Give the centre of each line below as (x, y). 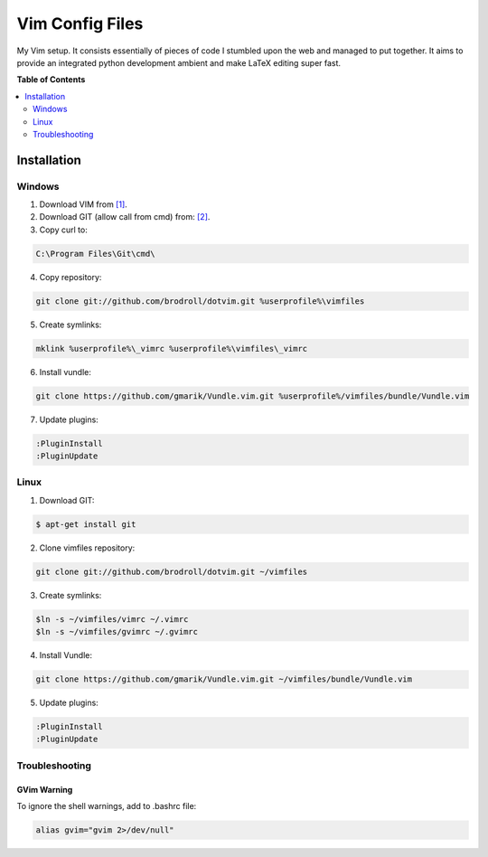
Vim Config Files (80, 24)
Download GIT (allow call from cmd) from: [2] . (125, 217)
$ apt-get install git (86, 524)
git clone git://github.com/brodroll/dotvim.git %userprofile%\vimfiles (200, 301)
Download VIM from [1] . (84, 204)
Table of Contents (51, 80)
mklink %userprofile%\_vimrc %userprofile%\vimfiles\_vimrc (172, 348)
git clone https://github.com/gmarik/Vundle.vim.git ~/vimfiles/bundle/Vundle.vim (224, 679)
